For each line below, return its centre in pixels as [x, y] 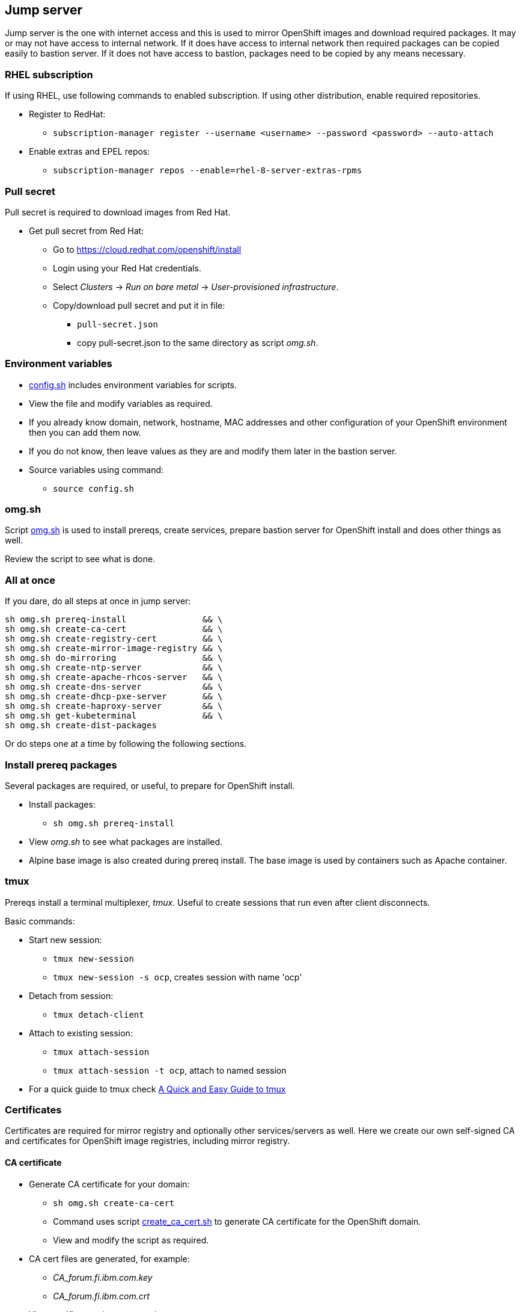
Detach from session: [71, 995]
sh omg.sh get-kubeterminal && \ [114, 716]
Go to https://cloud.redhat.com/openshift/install [147, 249]
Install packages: [62, 804]
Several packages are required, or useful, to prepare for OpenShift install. [150, 785]
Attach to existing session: [81, 1033]
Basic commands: [40, 921]
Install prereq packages [61, 765]
